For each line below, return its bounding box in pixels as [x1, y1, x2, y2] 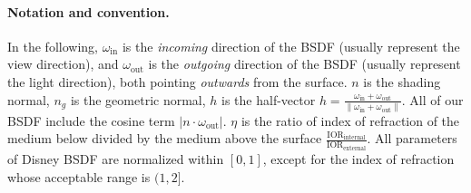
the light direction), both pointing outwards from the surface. [7, 72, 348, 91]
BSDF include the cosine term [7, 111, 175, 130]
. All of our [401, 90, 464, 109]
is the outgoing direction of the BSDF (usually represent [148, 54, 461, 73]
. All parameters [367, 129, 457, 148]
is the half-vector [221, 90, 316, 109]
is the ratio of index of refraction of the [240, 111, 460, 130]
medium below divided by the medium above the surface [7, 129, 322, 148]
